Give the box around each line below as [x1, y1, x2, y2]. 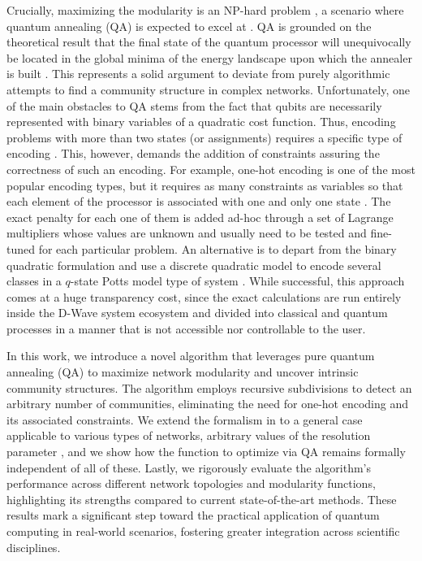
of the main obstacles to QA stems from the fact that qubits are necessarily [6, 97, 382, 114]
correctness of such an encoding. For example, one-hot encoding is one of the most [6, 160, 416, 177]
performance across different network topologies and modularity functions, [6, 475, 376, 492]
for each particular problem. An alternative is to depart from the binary [38, 240, 397, 257]
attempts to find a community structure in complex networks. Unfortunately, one [6, 80, 411, 98]
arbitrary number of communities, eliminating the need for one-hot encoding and [6, 395, 408, 412]
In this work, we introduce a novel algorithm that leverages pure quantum [6, 347, 375, 364]
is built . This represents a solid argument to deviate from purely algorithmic [6, 65, 390, 82]
